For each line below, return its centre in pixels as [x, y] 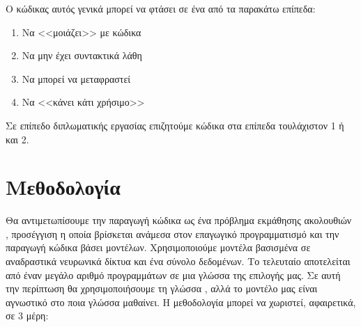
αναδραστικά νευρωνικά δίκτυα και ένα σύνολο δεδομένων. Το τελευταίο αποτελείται [178, 261]
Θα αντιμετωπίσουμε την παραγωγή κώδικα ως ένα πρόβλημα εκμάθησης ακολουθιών [179, 220]
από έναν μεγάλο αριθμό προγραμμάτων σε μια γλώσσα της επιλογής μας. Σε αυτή [173, 274]
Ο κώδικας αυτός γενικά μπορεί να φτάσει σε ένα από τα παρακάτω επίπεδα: [161, 8]
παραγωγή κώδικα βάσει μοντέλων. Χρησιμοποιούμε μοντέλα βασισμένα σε [158, 247]
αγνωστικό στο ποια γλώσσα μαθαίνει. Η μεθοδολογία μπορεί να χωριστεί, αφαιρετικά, [181, 302]
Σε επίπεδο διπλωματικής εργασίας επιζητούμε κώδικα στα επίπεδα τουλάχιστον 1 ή [175, 125]
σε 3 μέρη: [27, 316]
